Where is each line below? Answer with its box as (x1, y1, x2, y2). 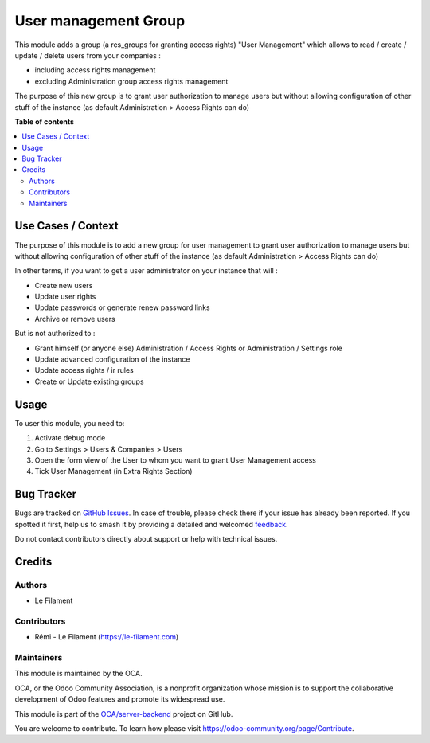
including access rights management (34, 65, 156, 75)
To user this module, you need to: (14, 418, 125, 428)
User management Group (14, 12, 186, 29)
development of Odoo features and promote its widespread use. (14, 694, 225, 704)
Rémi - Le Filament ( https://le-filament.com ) (34, 632, 179, 642)
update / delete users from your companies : (14, 50, 161, 60)
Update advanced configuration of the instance (34, 354, 190, 364)
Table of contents (14, 116, 75, 127)
